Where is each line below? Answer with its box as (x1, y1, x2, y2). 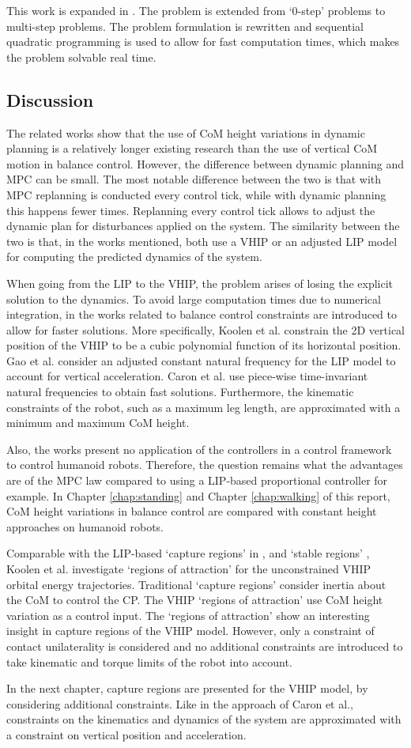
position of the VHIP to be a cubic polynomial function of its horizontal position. (6, 337, 402, 353)
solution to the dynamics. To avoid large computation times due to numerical (6, 290, 381, 307)
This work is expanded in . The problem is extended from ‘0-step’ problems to (6, 2, 386, 18)
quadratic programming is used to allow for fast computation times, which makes (6, 33, 400, 50)
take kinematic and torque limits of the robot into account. (6, 653, 292, 670)
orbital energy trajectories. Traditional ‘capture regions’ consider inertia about (6, 576, 386, 592)
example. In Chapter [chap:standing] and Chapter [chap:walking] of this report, (6, 487, 390, 504)
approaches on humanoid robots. (6, 518, 164, 535)
